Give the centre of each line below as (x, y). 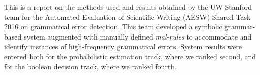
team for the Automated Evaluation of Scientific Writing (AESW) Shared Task (127, 16)
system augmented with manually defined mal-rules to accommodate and (138, 36)
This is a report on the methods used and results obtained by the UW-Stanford (128, 7)
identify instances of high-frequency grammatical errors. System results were (123, 46)
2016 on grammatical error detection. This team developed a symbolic (113, 27)
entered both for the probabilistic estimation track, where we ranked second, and (130, 56)
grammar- (240, 27)
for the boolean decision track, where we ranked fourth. (91, 66)
